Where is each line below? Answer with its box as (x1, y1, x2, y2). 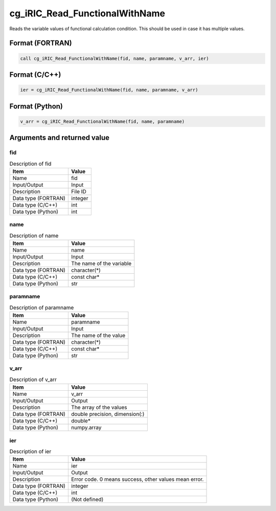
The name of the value (71, 332, 126, 339)
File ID (71, 188, 86, 195)
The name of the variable (71, 260, 132, 267)
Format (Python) (9, 102, 63, 110)
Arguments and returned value (9, 134, 110, 142)
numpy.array (71, 424, 102, 431)
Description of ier (9, 448, 52, 455)
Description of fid (9, 160, 52, 167)
